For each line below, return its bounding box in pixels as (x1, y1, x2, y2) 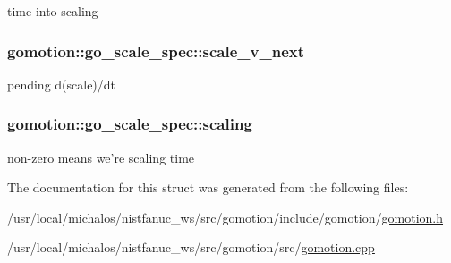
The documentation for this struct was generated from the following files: (7, 178, 409, 197)
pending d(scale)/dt (7, 74, 116, 93)
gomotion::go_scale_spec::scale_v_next (7, 39, 305, 62)
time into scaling (7, 2, 98, 20)
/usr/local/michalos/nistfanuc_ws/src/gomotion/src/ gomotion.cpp (7, 238, 375, 257)
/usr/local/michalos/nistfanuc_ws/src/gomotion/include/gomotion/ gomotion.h (7, 208, 444, 226)
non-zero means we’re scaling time (7, 148, 195, 166)
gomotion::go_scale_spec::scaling (7, 113, 252, 135)
